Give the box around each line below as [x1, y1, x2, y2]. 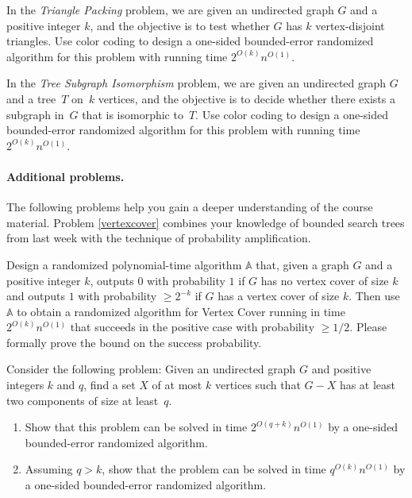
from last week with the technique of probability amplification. [6, 230, 311, 246]
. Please [349, 318, 387, 335]
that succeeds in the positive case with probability [70, 318, 315, 335]
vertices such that [214, 376, 301, 393]
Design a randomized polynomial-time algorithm [6, 256, 242, 272]
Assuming [25, 461, 73, 477]
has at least [339, 376, 396, 393]
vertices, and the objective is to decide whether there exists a [98, 90, 395, 106]
